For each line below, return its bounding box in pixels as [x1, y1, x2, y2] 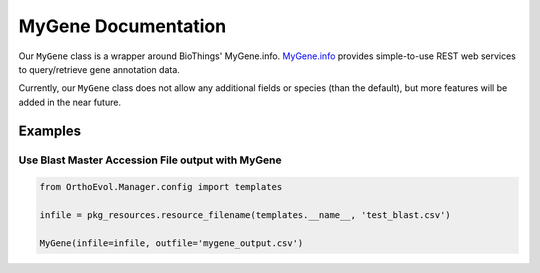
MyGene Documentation [18, 15, 227, 37]
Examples [18, 122, 82, 139]
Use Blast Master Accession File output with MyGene [18, 153, 282, 167]
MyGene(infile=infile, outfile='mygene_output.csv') [39, 237, 304, 249]
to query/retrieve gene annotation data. [18, 63, 180, 75]
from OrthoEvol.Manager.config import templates [39, 181, 283, 193]
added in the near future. [18, 96, 122, 108]
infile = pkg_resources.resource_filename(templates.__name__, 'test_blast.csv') [39, 210, 452, 221]
